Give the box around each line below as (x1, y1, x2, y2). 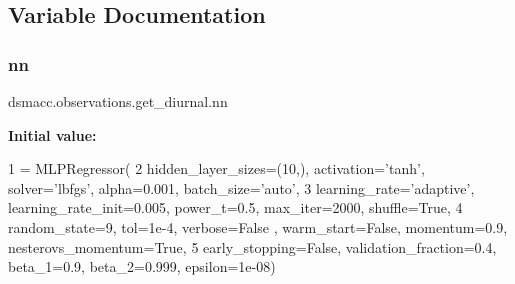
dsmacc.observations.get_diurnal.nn (8, 91, 228, 111)
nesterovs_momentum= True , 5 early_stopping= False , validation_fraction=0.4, (8, 236, 497, 257)
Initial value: (8, 124, 97, 145)
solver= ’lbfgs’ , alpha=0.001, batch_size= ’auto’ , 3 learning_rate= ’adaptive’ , (8, 177, 475, 198)
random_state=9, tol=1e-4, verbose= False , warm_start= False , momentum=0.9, (8, 216, 508, 237)
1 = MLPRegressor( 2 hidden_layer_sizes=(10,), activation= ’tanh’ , (8, 158, 425, 179)
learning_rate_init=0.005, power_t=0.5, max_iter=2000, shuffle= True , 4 (8, 197, 463, 218)
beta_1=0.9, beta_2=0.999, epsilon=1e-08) (8, 256, 276, 277)
